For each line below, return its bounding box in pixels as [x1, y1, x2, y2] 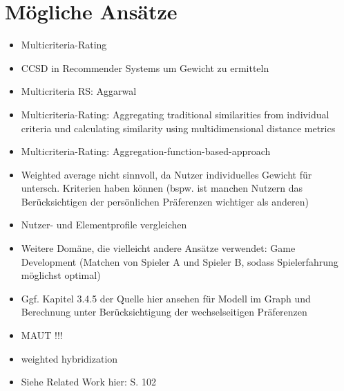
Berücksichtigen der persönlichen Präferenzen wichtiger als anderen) [21, 194, 309, 208]
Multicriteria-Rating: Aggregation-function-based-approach [21, 144, 271, 158]
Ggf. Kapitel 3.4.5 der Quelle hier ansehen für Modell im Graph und [21, 291, 311, 305]
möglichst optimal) [21, 268, 101, 282]
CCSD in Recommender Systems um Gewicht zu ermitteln [21, 60, 269, 75]
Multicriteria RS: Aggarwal [21, 84, 137, 98]
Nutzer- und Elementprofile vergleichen [21, 217, 187, 232]
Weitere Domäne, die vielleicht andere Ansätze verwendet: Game [21, 241, 296, 255]
